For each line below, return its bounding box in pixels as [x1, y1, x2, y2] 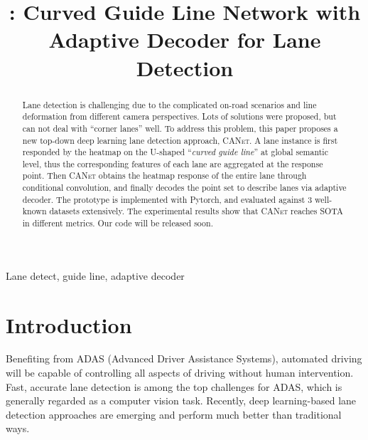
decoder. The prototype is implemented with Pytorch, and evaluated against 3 [22, 193, 313, 205]
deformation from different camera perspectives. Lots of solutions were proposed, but [22, 110, 337, 122]
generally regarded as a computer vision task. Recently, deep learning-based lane [6, 393, 357, 408]
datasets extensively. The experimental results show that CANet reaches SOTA [49, 205, 343, 217]
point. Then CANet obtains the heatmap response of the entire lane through [22, 169, 307, 182]
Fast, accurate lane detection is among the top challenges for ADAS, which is [6, 379, 342, 394]
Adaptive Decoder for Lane [48, 25, 321, 54]
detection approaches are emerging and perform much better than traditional [6, 407, 342, 421]
